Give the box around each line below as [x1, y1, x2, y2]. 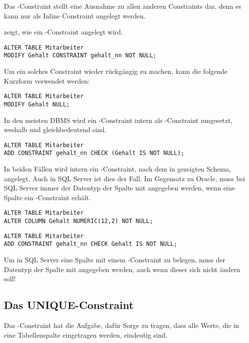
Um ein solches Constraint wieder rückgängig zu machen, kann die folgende [4, 66, 228, 76]
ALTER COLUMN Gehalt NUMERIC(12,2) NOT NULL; [4, 218, 153, 225]
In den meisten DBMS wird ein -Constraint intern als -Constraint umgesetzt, [4, 115, 233, 125]
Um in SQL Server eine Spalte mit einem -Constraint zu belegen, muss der [4, 255, 226, 265]
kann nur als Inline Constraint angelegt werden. [4, 10, 146, 20]
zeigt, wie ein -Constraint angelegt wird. [4, 27, 123, 37]
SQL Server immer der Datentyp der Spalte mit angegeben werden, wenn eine [4, 183, 235, 193]
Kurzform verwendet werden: [4, 75, 90, 86]
